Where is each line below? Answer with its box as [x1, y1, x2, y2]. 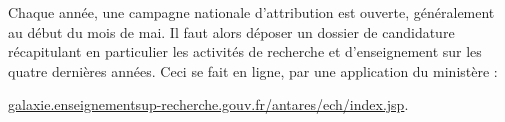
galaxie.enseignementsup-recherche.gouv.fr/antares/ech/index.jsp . [8, 94, 409, 115]
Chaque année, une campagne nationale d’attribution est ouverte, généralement [8, 2, 495, 22]
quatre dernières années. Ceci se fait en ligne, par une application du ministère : [8, 60, 498, 81]
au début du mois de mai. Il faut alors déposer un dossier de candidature [8, 21, 455, 42]
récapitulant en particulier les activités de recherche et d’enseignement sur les [8, 41, 482, 62]
